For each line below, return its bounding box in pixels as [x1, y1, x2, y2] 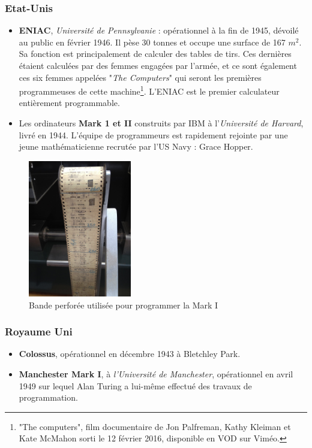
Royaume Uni [5, 324, 73, 339]
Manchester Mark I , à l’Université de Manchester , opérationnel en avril [19, 367, 293, 380]
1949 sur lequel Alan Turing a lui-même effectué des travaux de [19, 379, 252, 392]
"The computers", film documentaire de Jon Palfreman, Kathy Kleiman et [19, 420, 291, 432]
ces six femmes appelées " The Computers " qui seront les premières [19, 71, 262, 83]
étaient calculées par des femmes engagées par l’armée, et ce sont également [19, 59, 297, 71]
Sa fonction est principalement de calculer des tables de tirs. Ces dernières [19, 47, 292, 60]
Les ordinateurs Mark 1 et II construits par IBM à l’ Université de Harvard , [19, 117, 304, 129]
